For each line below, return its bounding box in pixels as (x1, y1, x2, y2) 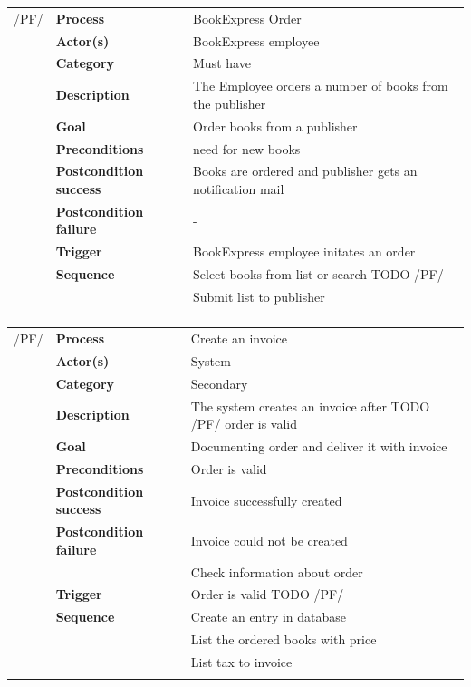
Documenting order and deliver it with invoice (190, 437, 447, 456)
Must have (193, 53, 251, 73)
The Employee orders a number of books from (193, 76, 448, 95)
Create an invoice (190, 329, 287, 348)
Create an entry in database (190, 607, 347, 626)
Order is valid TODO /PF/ (190, 585, 344, 604)
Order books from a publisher (193, 116, 358, 135)
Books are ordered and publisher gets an (193, 161, 418, 180)
